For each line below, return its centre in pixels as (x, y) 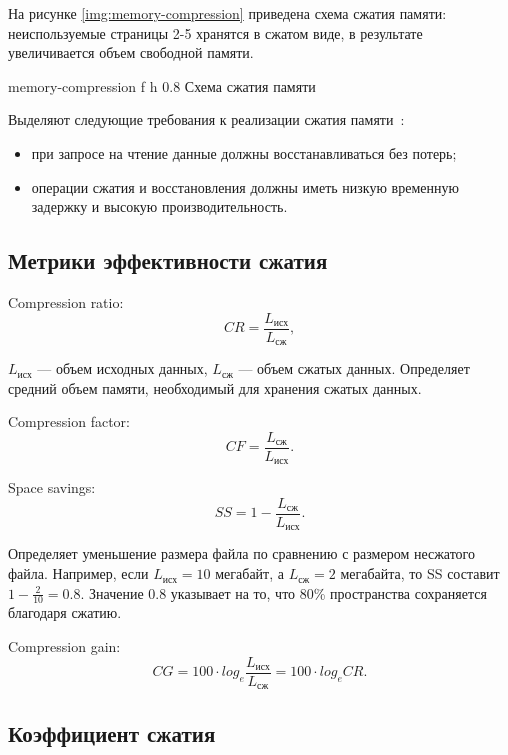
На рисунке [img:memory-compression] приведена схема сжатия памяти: (227, 13)
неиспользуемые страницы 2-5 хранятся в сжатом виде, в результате (215, 32)
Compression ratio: (66, 301)
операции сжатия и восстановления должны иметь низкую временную (245, 186)
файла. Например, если (78, 573)
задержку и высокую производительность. (159, 206)
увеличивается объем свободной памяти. (131, 52)
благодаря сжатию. (65, 612)
